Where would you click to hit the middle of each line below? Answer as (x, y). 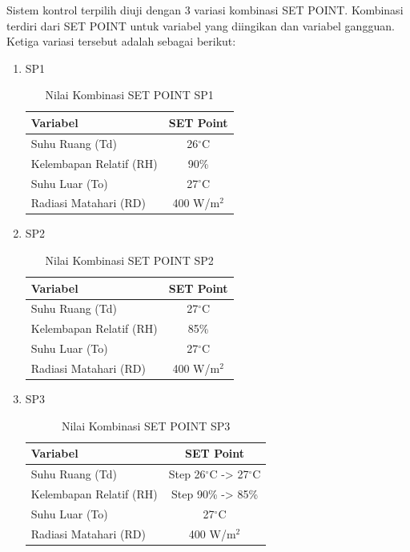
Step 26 (187, 474)
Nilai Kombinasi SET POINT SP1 (129, 95)
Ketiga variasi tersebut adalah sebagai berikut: (121, 41)
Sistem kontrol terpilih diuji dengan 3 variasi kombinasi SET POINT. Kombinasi (205, 10)
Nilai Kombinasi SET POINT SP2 (129, 260)
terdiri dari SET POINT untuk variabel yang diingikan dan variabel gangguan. (201, 25)
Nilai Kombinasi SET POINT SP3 (146, 425)
